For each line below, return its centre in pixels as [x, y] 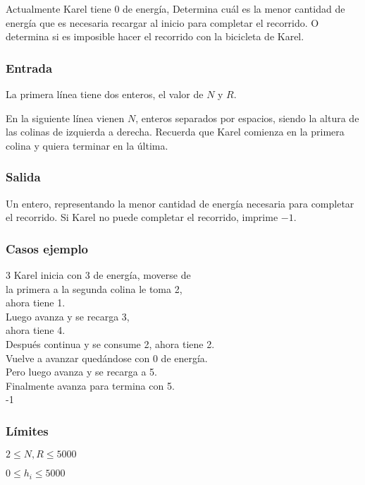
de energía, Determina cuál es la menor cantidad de [234, 8]
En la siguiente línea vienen [65, 118]
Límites [27, 430]
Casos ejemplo [47, 248]
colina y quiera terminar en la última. [87, 145]
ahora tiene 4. [36, 330]
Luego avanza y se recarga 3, [68, 316]
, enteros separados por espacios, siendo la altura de [247, 118]
